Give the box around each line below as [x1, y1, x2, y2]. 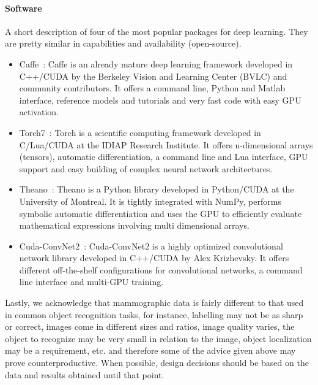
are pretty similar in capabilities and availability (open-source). [5, 37, 242, 50]
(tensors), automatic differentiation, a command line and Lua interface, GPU [19, 150, 308, 163]
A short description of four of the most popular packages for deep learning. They [5, 25, 308, 37]
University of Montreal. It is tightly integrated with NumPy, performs [19, 194, 281, 207]
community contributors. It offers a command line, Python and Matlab [19, 82, 286, 94]
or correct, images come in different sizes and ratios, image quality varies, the [5, 320, 295, 333]
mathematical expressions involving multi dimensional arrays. [19, 219, 250, 232]
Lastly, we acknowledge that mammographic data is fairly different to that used [5, 296, 304, 309]
